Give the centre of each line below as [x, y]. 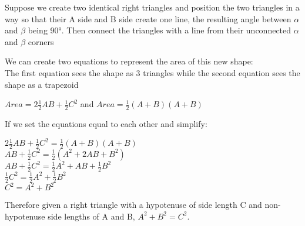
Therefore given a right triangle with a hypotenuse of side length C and [133, 205]
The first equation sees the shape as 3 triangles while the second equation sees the [152, 72]
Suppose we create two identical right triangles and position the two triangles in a [152, 7]
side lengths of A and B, [91, 216]
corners [41, 41]
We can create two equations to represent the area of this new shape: [129, 61]
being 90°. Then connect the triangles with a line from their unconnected [160, 30]
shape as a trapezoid [42, 84]
